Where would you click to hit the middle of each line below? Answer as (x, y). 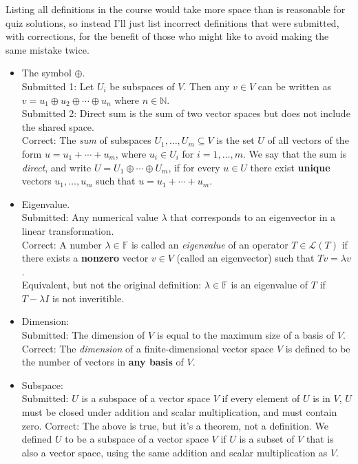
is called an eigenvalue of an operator (210, 244)
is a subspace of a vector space (146, 398)
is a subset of (267, 439)
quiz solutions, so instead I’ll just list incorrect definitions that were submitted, (172, 22)
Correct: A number (62, 244)
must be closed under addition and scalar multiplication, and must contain (179, 412)
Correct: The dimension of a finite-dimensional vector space (148, 348)
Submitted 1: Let (58, 86)
